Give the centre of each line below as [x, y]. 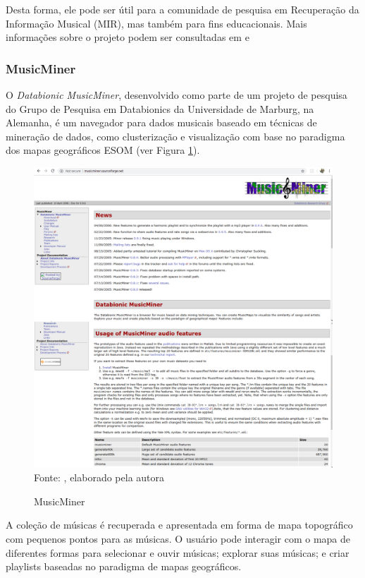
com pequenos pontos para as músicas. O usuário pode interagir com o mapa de [178, 538]
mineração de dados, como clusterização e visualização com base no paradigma [175, 136]
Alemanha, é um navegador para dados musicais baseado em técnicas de [161, 122]
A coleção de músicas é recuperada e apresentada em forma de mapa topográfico [179, 525]
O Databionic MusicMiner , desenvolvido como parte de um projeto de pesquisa [177, 95]
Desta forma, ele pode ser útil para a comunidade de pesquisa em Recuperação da [182, 9]
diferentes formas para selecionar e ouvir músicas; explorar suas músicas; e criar [178, 552]
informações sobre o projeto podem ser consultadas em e [128, 37]
